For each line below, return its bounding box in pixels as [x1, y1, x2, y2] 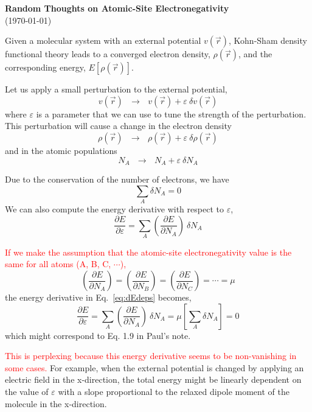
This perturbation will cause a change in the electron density [5, 119, 232, 132]
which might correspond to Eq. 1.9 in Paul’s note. [5, 329, 191, 341]
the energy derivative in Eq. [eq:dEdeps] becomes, [5, 291, 192, 304]
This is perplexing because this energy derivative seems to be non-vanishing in [5, 349, 297, 362]
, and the [238, 47, 272, 60]
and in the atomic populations [5, 144, 117, 156]
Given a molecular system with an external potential [5, 34, 201, 47]
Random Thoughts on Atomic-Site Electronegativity [5, 2, 229, 14]
